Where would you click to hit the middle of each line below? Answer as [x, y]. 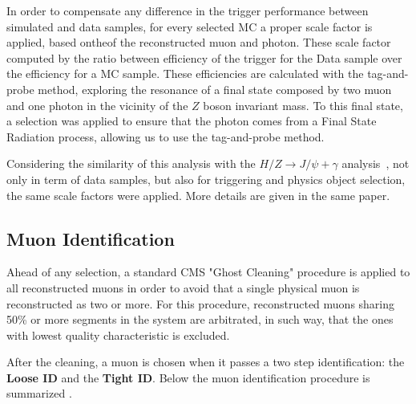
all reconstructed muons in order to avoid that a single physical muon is [183, 287]
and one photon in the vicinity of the [97, 105]
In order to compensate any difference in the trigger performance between [188, 10]
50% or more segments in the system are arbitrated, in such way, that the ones [200, 319]
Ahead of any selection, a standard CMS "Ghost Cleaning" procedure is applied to [208, 272]
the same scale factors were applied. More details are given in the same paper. [198, 195]
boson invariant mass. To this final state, [303, 105]
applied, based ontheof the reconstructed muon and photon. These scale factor [199, 42]
